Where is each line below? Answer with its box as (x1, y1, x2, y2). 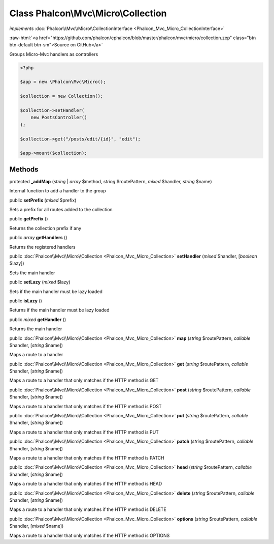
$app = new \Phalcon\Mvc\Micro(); (20, 79, 106, 85)
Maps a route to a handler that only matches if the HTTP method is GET (9, 377, 159, 384)
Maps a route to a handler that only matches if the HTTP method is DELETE (9, 506, 167, 512)
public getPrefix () (9, 216, 48, 222)
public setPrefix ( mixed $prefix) (9, 197, 77, 203)
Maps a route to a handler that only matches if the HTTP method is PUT (9, 429, 159, 435)
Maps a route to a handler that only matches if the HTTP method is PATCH (9, 455, 164, 461)
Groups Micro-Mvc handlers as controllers (9, 51, 98, 57)
